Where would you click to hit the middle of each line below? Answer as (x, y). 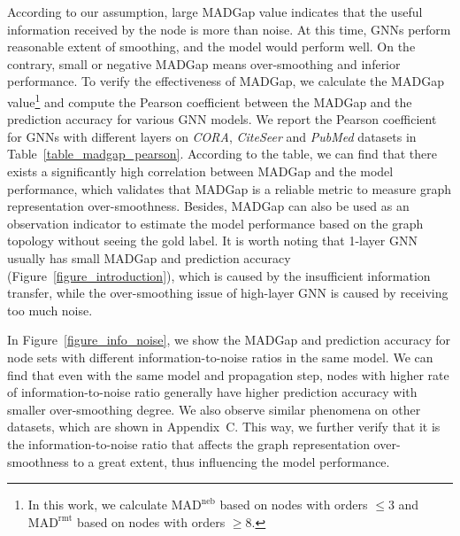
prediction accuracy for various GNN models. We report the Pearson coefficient (222, 119)
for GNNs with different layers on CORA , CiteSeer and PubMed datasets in (212, 136)
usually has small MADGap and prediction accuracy (149, 257)
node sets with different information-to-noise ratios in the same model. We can (220, 357)
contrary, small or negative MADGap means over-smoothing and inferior (204, 63)
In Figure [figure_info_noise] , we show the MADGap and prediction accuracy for (229, 340)
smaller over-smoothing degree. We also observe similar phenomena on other (214, 409)
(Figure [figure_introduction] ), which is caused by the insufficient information (219, 275)
